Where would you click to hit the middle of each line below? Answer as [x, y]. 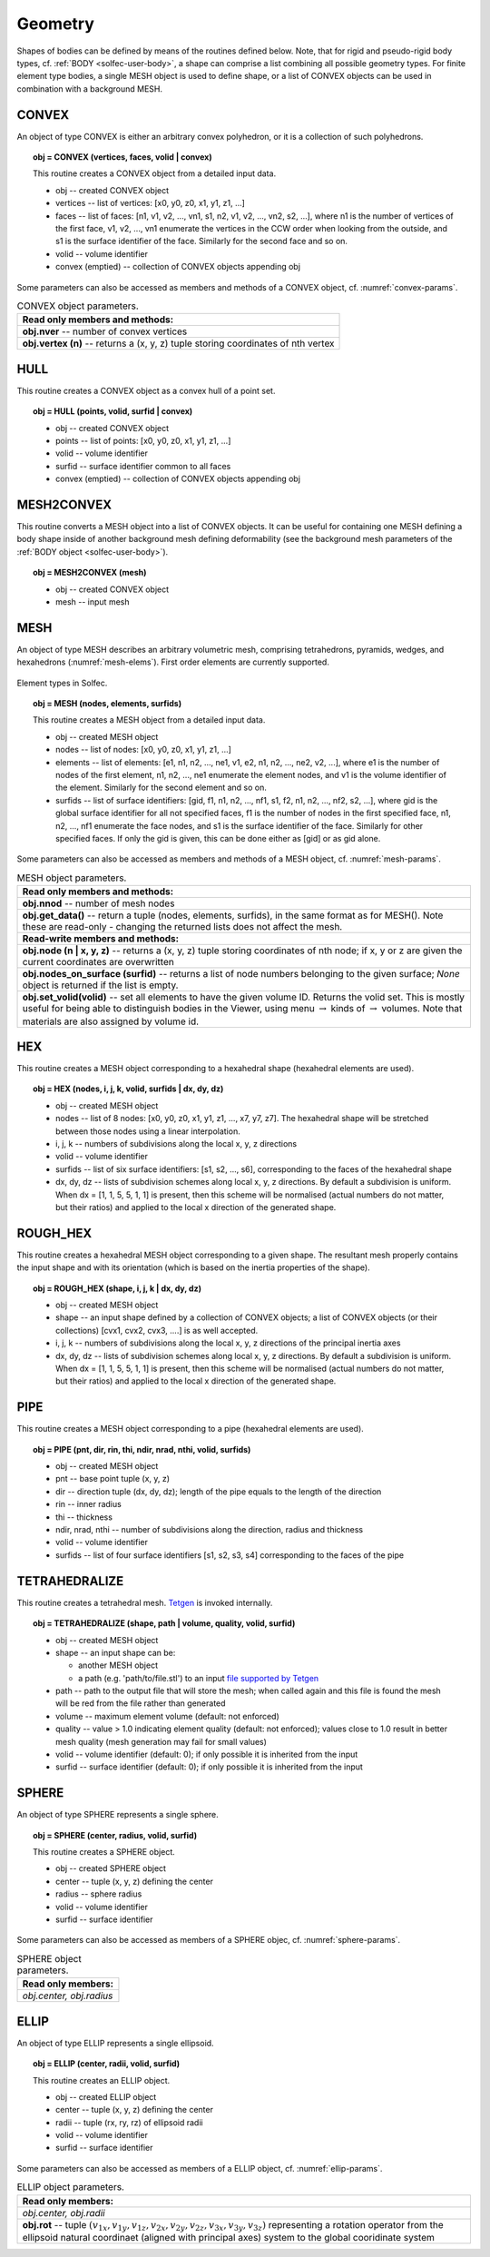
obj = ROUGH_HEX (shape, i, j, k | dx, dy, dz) [117, 1288]
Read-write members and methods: [101, 939]
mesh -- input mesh [93, 602]
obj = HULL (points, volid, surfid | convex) [113, 411]
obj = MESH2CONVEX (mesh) [90, 573]
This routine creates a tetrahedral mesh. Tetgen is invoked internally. [145, 1602]
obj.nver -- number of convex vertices [105, 331]
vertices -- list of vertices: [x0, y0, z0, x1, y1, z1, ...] [150, 203]
